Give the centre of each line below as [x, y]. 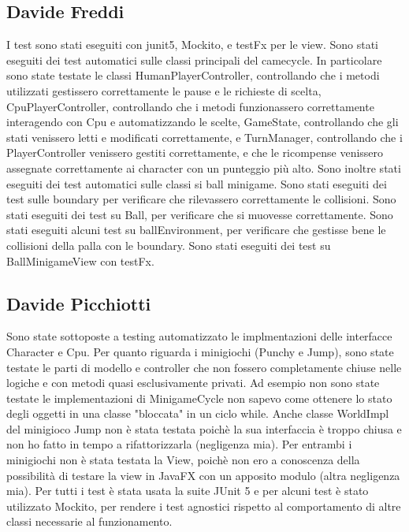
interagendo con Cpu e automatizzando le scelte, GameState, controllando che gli [203, 122]
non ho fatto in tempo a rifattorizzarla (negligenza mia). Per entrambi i [179, 444]
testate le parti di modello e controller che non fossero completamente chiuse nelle [204, 367]
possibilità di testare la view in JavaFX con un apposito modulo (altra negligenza [203, 475]
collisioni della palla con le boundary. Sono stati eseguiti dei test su [169, 245]
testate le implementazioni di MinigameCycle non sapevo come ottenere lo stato [199, 398]
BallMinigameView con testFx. [80, 260]
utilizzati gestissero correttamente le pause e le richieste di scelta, [164, 90]
